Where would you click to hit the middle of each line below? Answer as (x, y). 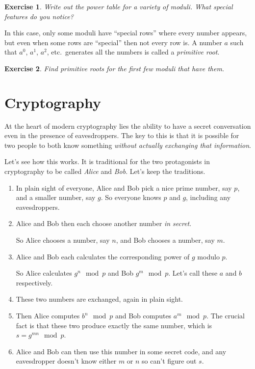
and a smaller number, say (56, 197)
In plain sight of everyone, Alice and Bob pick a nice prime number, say (124, 187)
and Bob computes (143, 315)
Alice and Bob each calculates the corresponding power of (103, 256)
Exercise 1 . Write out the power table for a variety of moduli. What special (119, 6)
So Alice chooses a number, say (63, 240)
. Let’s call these (193, 273)
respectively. (34, 282)
